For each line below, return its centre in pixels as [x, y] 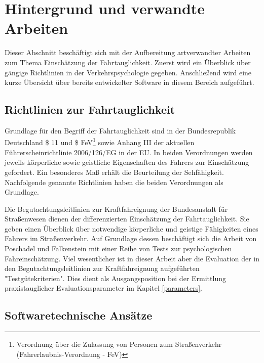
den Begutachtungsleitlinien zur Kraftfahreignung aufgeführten [102, 268]
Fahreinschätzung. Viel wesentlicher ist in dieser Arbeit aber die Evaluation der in [132, 258]
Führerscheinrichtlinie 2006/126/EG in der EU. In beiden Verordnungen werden [129, 152]
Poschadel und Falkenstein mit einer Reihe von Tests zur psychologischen [118, 248]
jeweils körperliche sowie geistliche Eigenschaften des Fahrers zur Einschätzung [127, 162]
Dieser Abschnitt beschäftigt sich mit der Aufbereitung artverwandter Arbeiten [128, 52]
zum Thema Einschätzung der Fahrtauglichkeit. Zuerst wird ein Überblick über [128, 62]
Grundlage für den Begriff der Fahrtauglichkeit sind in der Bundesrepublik [120, 130]
